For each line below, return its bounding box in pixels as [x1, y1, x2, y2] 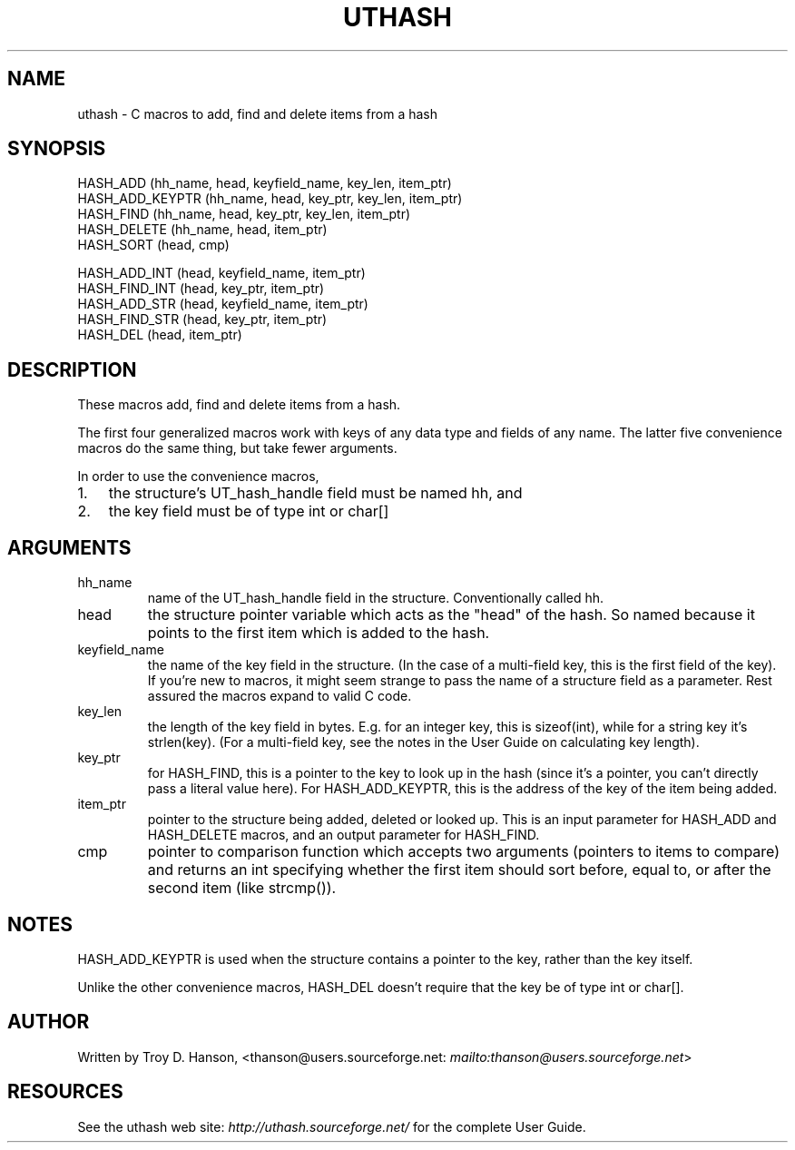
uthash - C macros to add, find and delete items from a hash [77, 105, 438, 122]
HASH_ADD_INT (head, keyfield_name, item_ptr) [77, 265, 366, 281]
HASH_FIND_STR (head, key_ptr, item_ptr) [77, 311, 328, 328]
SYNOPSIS [7, 137, 106, 161]
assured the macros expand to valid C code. [147, 688, 412, 704]
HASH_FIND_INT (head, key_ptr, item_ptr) [77, 280, 325, 297]
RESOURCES [7, 1080, 123, 1104]
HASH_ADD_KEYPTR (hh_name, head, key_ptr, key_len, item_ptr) [77, 191, 463, 207]
